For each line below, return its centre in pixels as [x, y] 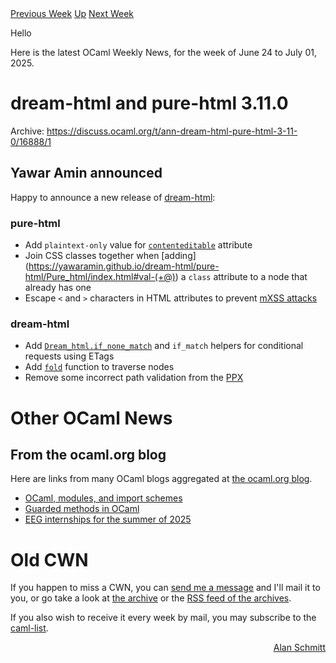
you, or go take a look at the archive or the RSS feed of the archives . [151, 598]
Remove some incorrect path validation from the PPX [134, 378]
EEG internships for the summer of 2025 [108, 519]
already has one [58, 288]
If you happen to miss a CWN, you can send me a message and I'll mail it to [165, 588]
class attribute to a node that [248, 277]
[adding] [179, 256]
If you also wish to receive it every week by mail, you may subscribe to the [163, 618]
